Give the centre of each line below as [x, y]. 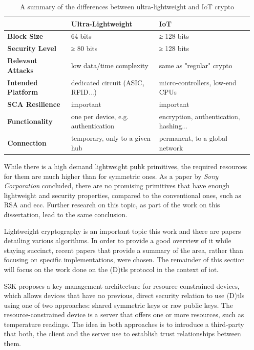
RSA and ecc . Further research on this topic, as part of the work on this [112, 205]
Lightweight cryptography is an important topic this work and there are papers [123, 231]
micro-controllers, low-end [198, 82]
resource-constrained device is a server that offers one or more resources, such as [124, 314]
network [171, 147]
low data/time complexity [110, 65]
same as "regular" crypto [196, 65]
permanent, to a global [193, 138]
